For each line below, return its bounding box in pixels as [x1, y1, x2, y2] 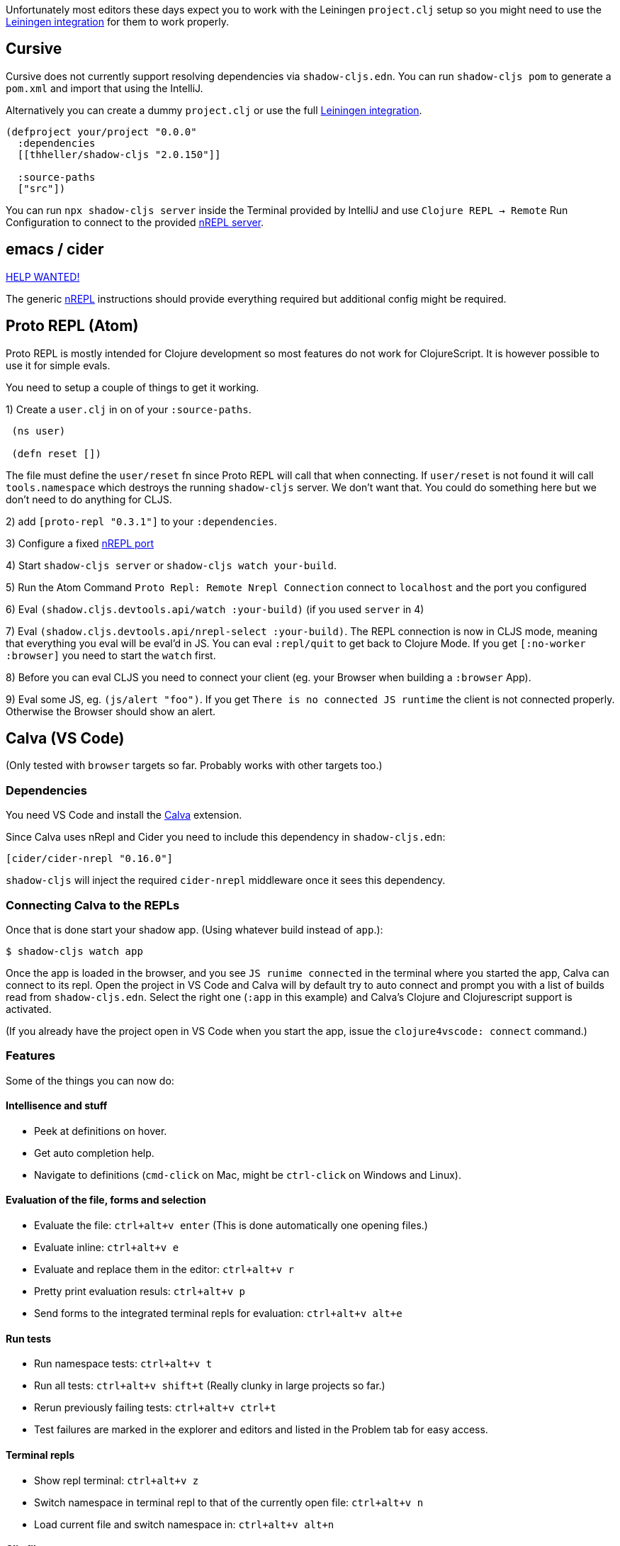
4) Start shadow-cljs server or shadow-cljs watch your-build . [6, 559, 337, 571]
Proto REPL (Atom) [6, 317, 139, 335]
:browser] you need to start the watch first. [6, 649, 216, 661]
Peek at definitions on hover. [34, 1124, 167, 1137]
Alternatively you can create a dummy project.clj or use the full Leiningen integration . [6, 103, 422, 116]
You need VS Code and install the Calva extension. [6, 809, 242, 822]
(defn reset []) [11, 447, 101, 459]
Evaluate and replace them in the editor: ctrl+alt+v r [34, 1263, 295, 1276]
